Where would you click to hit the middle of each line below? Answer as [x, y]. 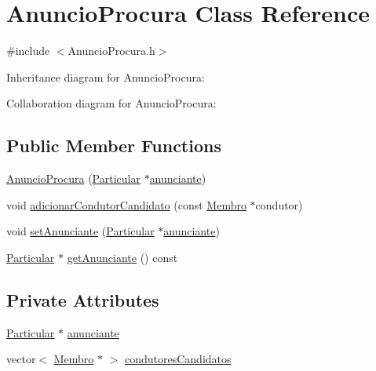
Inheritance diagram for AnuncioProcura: [106, 76]
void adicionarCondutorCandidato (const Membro [126, 204]
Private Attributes [83, 299]
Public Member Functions [114, 145]
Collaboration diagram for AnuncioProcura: [111, 103]
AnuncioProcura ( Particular [73, 178]
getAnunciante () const [122, 257]
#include [28, 51]
